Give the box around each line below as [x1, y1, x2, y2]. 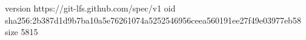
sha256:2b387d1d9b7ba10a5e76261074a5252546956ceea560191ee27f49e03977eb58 [5, 13, 301, 26]
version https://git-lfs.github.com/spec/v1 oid [5, 2, 176, 14]
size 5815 [5, 25, 38, 38]
